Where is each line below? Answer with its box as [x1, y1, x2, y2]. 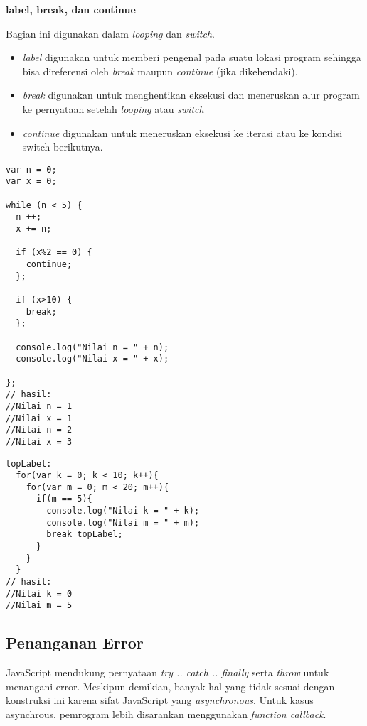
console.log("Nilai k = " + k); [46, 506, 200, 516]
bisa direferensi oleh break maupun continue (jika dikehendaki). [22, 63, 298, 78]
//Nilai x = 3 [6, 436, 73, 447]
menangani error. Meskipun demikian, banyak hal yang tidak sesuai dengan [6, 678, 335, 693]
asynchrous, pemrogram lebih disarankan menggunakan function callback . [6, 707, 326, 722]
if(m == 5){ [36, 494, 92, 504]
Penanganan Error [6, 632, 144, 654]
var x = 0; [6, 176, 57, 187]
